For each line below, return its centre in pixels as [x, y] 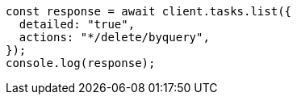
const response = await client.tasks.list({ [149, 11]
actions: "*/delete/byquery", [114, 37]
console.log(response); [81, 63]
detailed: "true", [77, 24]
